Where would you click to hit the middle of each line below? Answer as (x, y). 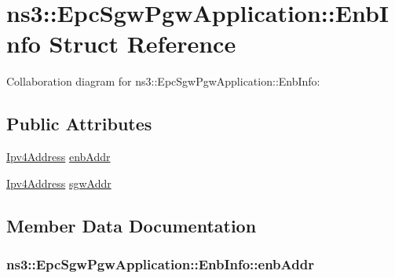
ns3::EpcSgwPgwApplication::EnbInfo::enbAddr (160, 264)
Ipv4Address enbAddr (59, 157)
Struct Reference (143, 44)
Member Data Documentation (132, 225)
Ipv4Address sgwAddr (59, 183)
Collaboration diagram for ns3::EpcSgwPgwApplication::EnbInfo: (163, 81)
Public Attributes (79, 124)
